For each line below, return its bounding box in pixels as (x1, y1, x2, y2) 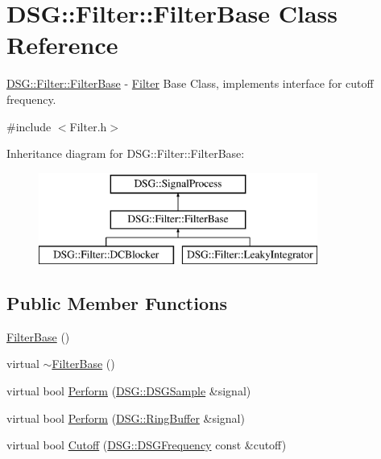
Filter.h (69, 118, 107, 134)
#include (6, 118, 52, 134)
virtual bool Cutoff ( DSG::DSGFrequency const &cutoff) (6, 436, 287, 453)
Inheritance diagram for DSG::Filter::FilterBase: (6, 145, 245, 162)
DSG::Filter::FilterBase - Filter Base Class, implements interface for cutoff (6, 75, 374, 92)
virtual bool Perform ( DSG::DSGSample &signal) (6, 382, 251, 399)
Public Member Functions (6, 291, 227, 316)
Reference (6, 28, 118, 61)
